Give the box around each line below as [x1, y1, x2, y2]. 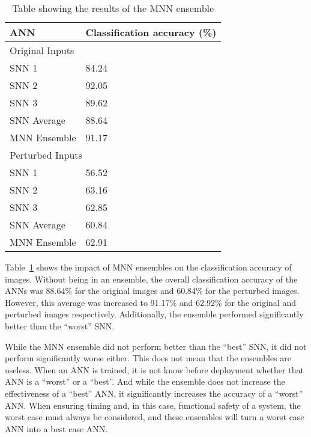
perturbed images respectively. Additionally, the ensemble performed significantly [5, 308, 304, 320]
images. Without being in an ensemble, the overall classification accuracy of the [5, 272, 298, 285]
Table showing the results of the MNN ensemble [12, 1, 214, 15]
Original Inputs [10, 43, 74, 57]
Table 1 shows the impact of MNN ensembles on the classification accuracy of [5, 261, 292, 273]
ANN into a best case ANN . [5, 422, 108, 435]
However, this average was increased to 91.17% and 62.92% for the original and [5, 296, 296, 308]
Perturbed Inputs [10, 148, 82, 162]
